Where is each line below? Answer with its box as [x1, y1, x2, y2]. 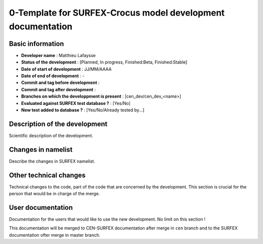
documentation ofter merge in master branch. [9, 232, 101, 238]
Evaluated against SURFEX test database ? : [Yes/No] [21, 100, 131, 106]
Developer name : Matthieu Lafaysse [21, 52, 96, 58]
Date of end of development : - [21, 73, 85, 79]
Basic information [9, 40, 64, 48]
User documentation [9, 203, 73, 212]
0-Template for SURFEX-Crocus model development [9, 7, 225, 18]
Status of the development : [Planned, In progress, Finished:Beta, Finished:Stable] [21, 59, 188, 65]
